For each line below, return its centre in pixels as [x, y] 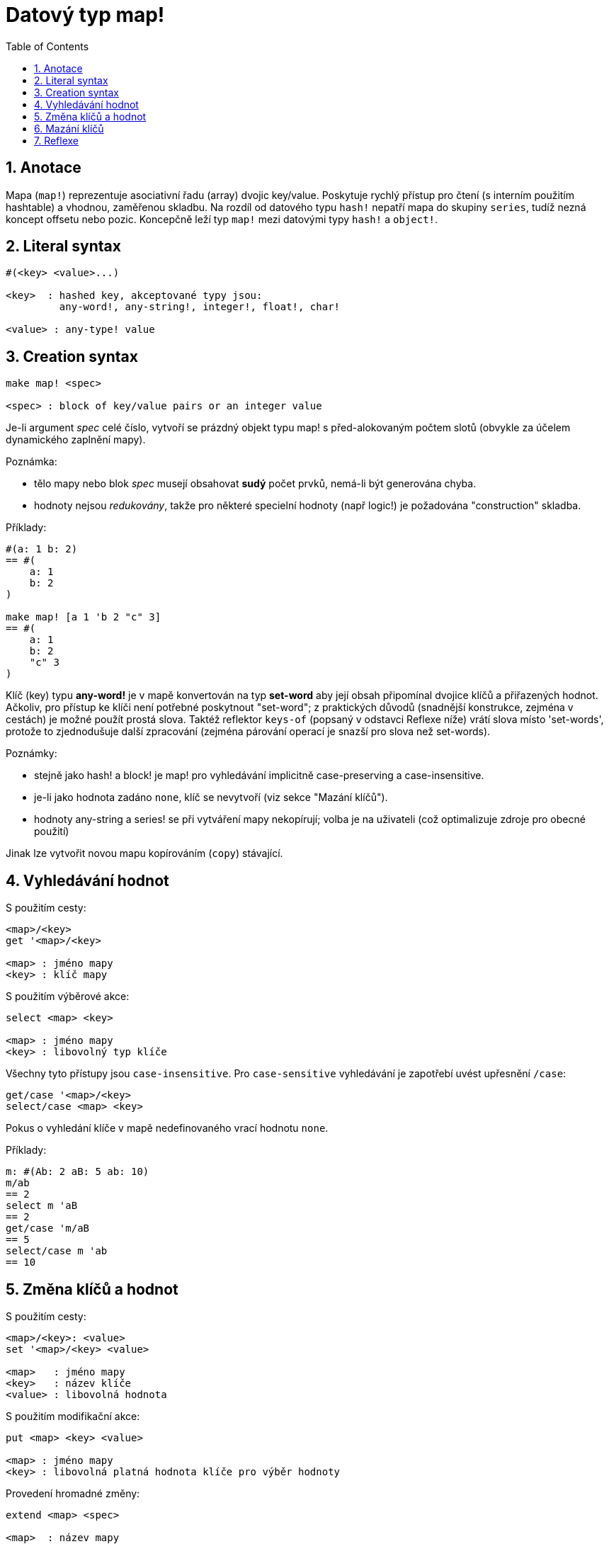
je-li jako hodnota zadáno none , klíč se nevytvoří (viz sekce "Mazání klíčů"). [211, 797]
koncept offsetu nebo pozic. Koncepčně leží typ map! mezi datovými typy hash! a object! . [222, 219]
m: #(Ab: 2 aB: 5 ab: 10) [78, 1172]
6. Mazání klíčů [69, 128]
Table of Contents [47, 46]
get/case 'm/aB [48, 1228]
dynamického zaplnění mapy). [76, 440]
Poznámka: [32, 462]
